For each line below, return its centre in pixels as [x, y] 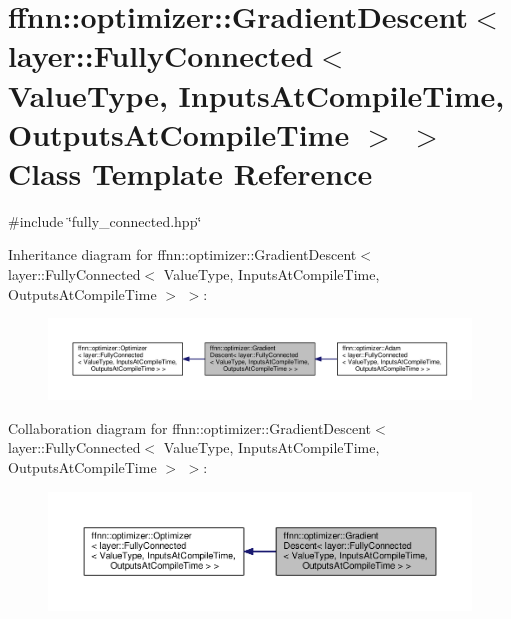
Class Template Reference [190, 172]
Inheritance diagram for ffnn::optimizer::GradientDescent [182, 254]
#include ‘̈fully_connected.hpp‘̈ [105, 220]
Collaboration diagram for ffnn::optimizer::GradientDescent [190, 427]
